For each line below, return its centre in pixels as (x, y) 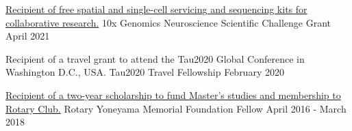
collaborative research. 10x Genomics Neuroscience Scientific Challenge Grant (168, 22)
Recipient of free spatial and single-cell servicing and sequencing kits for (156, 9)
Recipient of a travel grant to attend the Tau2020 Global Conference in (155, 58)
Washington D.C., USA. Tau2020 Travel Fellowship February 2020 (145, 72)
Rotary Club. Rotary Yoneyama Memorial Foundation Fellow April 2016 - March (176, 108)
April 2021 (28, 36)
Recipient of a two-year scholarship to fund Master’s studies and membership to (173, 94)
